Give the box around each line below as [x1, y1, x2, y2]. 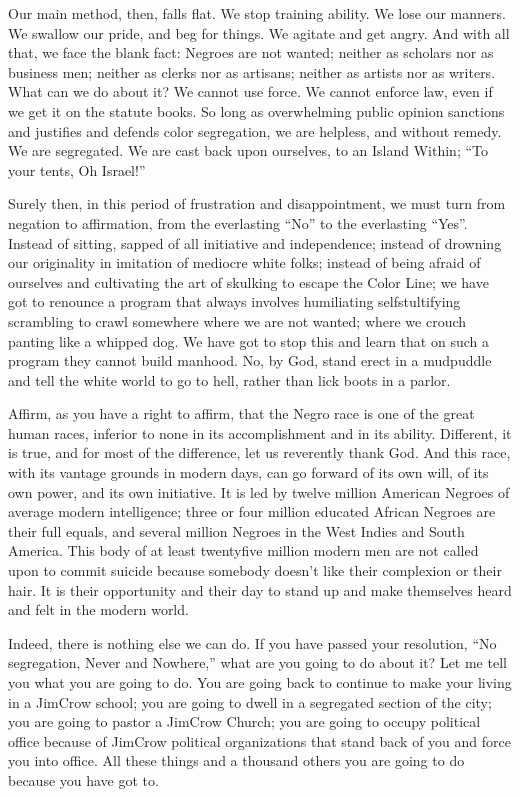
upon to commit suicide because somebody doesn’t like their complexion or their [8, 560, 502, 581]
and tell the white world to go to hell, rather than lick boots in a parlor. [8, 369, 451, 390]
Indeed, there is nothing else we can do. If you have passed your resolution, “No [8, 632, 497, 653]
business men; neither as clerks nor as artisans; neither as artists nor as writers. [8, 61, 496, 82]
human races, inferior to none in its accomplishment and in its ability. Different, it [8, 422, 512, 443]
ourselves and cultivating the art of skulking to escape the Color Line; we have [8, 271, 489, 292]
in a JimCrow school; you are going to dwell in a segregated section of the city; [8, 691, 492, 712]
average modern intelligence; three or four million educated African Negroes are [8, 501, 496, 522]
